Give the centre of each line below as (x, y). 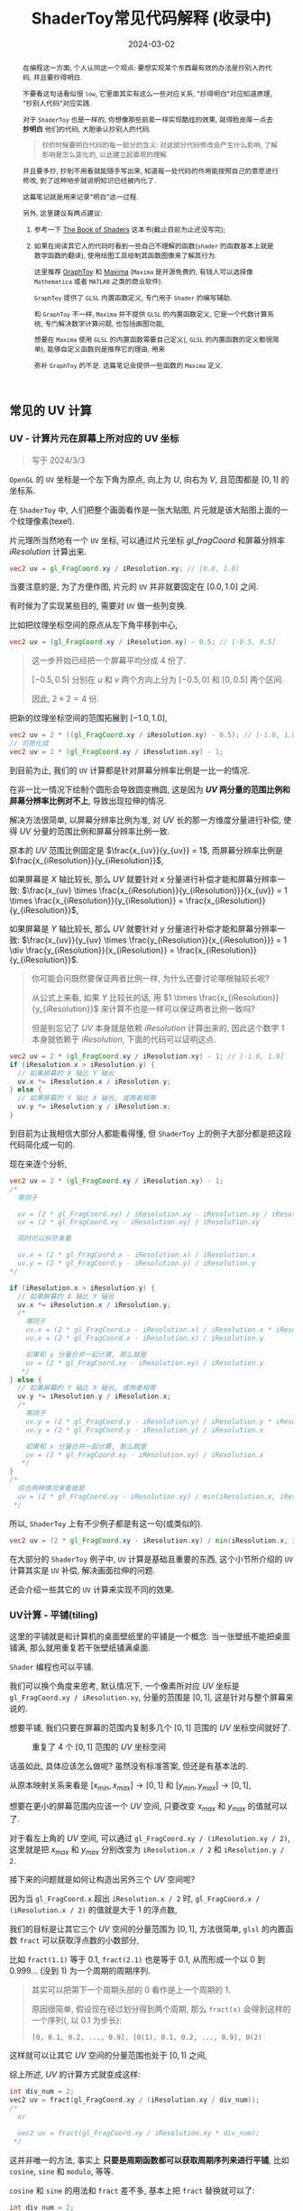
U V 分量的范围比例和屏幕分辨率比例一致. (95, 831)
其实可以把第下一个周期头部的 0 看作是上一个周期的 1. (131, 1990)
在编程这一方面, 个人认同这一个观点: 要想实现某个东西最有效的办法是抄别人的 (144, 67)
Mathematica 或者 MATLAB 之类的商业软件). (99, 281)
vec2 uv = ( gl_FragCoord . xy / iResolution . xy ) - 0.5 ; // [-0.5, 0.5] (143, 642)
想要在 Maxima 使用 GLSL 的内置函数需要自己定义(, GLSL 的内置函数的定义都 (150, 340)
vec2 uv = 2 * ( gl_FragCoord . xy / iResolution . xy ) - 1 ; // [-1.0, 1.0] (147, 1056)
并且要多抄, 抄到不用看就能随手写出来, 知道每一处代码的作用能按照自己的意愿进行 (151, 171)
